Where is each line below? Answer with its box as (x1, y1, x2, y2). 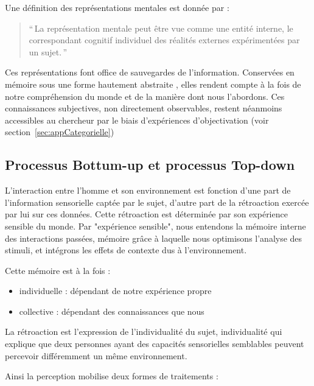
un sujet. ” (29, 45, 68, 58)
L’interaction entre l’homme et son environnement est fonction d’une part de (5, 184, 291, 197)
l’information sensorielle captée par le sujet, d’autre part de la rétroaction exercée (5, 195, 309, 208)
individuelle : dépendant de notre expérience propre (19, 284, 212, 297)
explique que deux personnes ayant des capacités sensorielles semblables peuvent (5, 337, 304, 350)
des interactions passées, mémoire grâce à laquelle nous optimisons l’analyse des (5, 231, 302, 244)
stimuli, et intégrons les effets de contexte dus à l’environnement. (5, 244, 247, 256)
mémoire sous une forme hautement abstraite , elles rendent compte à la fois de (5, 77, 301, 90)
